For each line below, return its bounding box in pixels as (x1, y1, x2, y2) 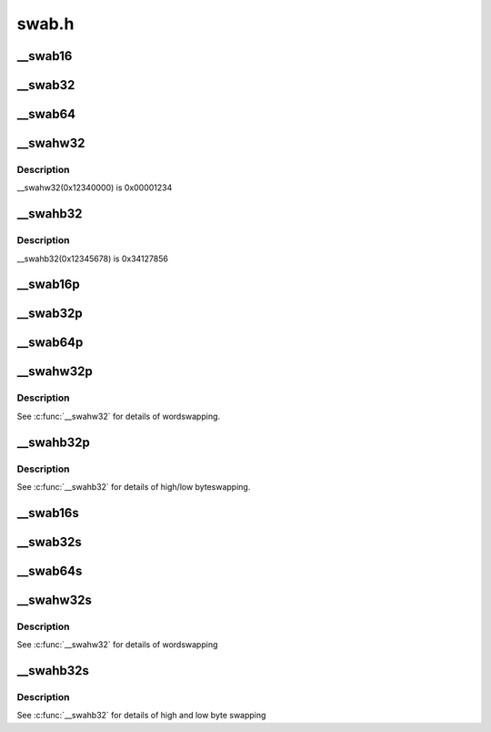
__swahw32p (16, 364, 93, 380)
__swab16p (16, 277, 81, 292)
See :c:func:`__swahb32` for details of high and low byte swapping (16, 710, 266, 721)
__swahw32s (16, 592, 93, 607)
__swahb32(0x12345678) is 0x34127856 (16, 253, 168, 264)
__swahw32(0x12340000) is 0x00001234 (16, 182, 173, 193)
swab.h (16, 14, 75, 34)
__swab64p (16, 335, 84, 351)
